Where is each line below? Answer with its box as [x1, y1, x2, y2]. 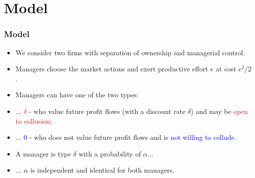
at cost [216, 64, 236, 74]
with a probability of [79, 148, 141, 158]
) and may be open [191, 106, 248, 116]
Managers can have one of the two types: [15, 89, 139, 100]
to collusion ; [15, 115, 52, 126]
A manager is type [15, 148, 71, 158]
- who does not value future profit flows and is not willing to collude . [29, 132, 236, 142]
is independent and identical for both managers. [30, 165, 174, 175]
